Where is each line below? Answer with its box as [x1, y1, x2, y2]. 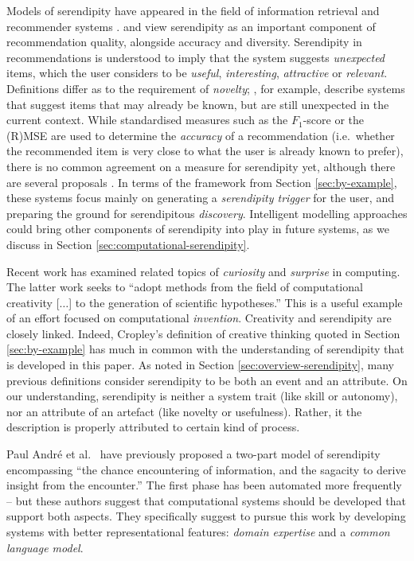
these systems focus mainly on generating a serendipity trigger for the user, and [6, 189, 394, 206]
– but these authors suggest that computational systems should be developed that [6, 492, 406, 508]
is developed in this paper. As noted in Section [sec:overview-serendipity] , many [6, 356, 395, 373]
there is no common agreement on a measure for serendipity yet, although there [6, 158, 396, 174]
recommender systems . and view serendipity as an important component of [6, 18, 376, 34]
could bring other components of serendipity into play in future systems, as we [6, 220, 389, 237]
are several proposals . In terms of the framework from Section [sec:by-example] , [6, 173, 397, 190]
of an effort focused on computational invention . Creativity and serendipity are [6, 310, 392, 326]
